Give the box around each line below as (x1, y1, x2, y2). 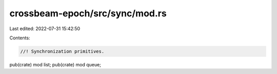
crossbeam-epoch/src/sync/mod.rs (9, 8, 167, 19)
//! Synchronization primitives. (20, 48, 105, 54)
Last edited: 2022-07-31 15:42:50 (9, 26, 81, 32)
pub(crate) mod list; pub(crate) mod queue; (9, 61, 101, 67)
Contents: (9, 35, 30, 41)
